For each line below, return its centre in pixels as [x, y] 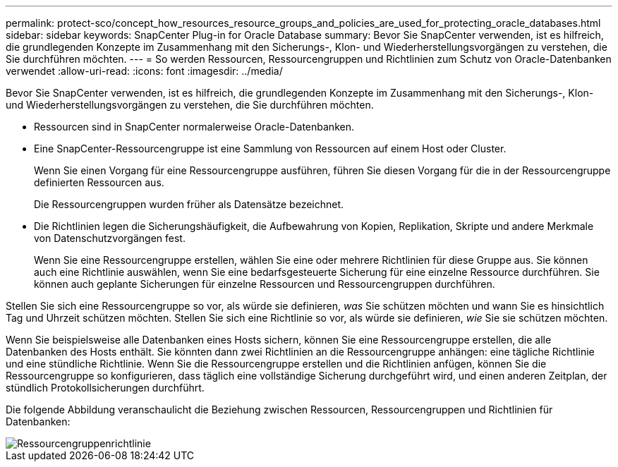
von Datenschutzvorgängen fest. [110, 238]
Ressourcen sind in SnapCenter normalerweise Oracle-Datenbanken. [194, 127]
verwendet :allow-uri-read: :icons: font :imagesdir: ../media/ [144, 71]
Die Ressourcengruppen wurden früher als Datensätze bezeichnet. [189, 204]
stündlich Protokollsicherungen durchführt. [105, 388]
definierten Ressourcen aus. [99, 182]
